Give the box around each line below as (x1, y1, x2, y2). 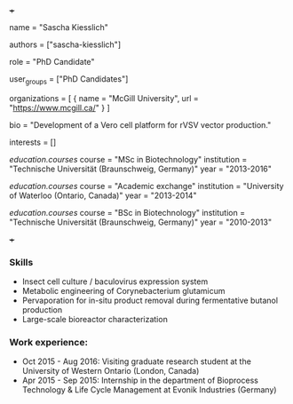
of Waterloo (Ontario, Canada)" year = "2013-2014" (9, 190, 197, 201)
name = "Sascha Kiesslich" (9, 22, 109, 32)
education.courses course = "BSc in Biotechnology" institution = (9, 207, 246, 218)
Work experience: (9, 337, 89, 349)
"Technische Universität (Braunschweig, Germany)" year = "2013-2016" (9, 163, 273, 174)
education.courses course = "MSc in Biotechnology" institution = (9, 154, 248, 164)
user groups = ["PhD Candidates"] (9, 74, 129, 86)
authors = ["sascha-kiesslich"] (9, 39, 122, 50)
